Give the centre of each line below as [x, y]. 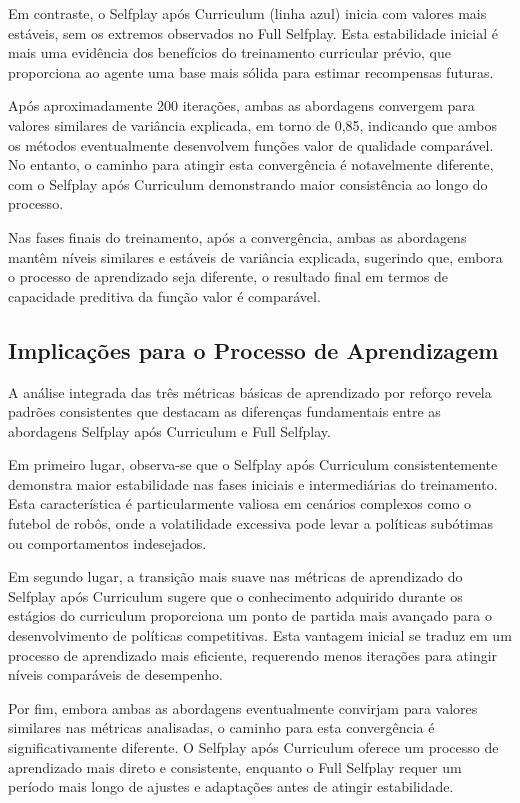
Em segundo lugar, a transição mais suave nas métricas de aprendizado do [235, 576]
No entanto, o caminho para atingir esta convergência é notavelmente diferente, [251, 164]
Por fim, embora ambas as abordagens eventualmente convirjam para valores [243, 707]
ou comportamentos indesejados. [107, 542]
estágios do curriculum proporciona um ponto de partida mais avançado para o [250, 615]
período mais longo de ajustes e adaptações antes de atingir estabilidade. [231, 786]
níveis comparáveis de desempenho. [115, 674]
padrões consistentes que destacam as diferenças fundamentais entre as [224, 411]
